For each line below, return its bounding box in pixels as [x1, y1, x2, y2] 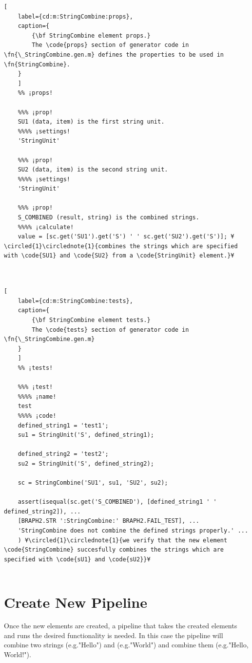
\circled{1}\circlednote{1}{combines [4, 242, 126, 250]
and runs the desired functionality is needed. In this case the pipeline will [4, 630, 223, 640]
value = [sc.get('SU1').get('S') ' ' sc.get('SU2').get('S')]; [18, 233, 228, 240]
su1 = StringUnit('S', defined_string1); [18, 431, 154, 439]
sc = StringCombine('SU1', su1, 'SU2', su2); [18, 479, 168, 487]
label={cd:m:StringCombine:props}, [18, 13, 133, 20]
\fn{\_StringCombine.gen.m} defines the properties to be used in [4, 51, 224, 58]
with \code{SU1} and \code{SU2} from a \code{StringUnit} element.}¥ [4, 252, 234, 259]
